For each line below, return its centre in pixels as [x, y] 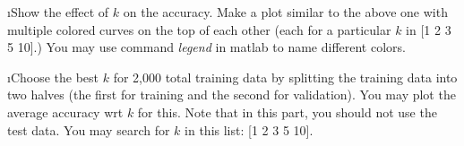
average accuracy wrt [65, 112]
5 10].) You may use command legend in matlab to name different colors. [206, 47]
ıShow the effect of [58, 12]
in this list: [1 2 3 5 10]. [249, 129]
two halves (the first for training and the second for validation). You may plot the [232, 94]
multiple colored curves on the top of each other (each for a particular [199, 29]
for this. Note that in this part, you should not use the [287, 112]
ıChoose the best [53, 77]
